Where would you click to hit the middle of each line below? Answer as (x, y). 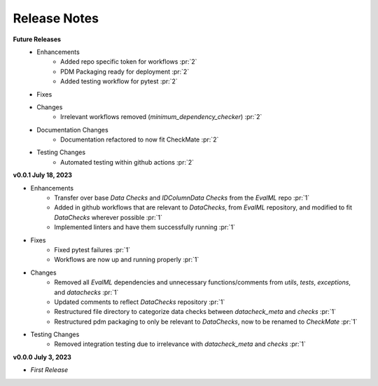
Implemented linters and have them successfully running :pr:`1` (145, 227)
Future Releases (37, 39)
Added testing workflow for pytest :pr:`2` (119, 81)
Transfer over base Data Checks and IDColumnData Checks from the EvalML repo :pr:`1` (182, 198)
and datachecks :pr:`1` (86, 292)
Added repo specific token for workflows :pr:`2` (129, 62)
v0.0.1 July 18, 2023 (43, 175)
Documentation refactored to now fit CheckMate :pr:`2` (140, 139)
